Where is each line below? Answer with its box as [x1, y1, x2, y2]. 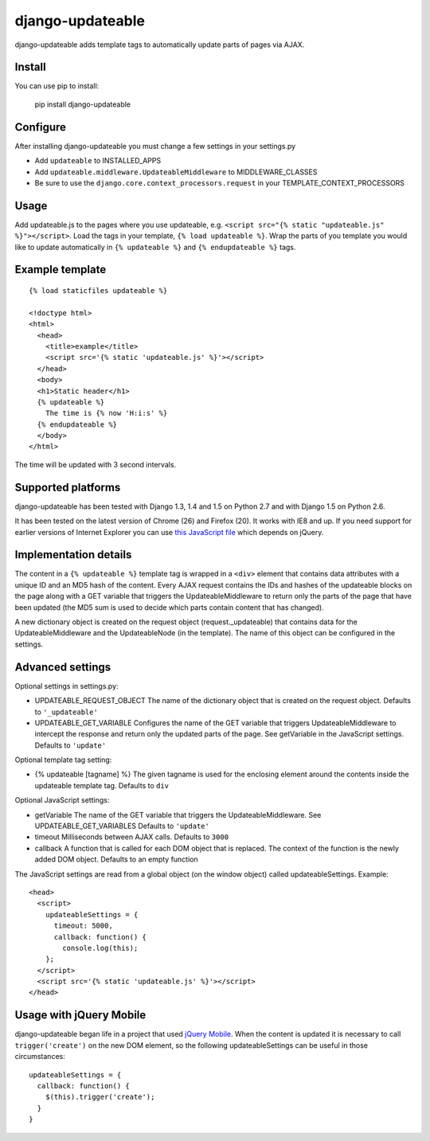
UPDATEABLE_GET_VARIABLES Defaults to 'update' [34, 821, 210, 831]
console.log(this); [62, 944, 139, 952]
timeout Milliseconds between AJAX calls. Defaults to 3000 [34, 832, 229, 842]
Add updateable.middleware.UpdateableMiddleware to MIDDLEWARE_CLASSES [34, 167, 318, 177]
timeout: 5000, [53, 921, 113, 931]
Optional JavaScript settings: [14, 795, 110, 805]
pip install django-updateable [34, 100, 131, 109]
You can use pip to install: [14, 81, 100, 91]
